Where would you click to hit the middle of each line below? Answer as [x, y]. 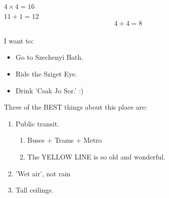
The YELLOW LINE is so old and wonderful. [96, 156]
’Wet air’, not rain [43, 173]
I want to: [19, 40]
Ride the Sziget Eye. [46, 73]
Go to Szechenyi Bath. [49, 57]
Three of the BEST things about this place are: [76, 107]
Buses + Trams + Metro [65, 140]
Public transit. [37, 123]
